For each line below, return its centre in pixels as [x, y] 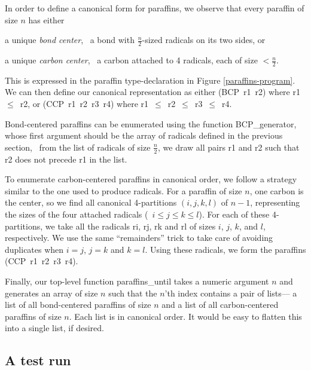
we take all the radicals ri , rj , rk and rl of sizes [130, 226]
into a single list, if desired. [54, 328]
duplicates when [34, 249]
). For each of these [234, 214]
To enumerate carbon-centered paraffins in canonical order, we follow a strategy [151, 179]
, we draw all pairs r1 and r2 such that [228, 147]
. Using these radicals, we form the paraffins [225, 249]
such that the [133, 293]
